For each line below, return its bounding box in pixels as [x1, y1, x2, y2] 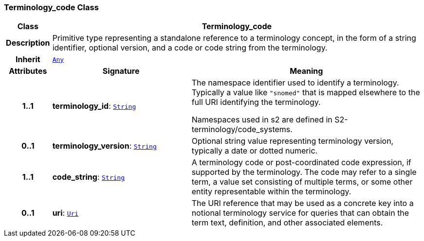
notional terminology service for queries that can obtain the [191, 208, 409, 218]
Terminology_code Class [4, 2, 99, 12]
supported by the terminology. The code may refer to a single [191, 167, 417, 177]
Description [6, 38, 50, 48]
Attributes [9, 66, 47, 76]
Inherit [15, 54, 40, 65]
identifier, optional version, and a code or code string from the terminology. [52, 43, 328, 53]
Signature [102, 66, 140, 76]
